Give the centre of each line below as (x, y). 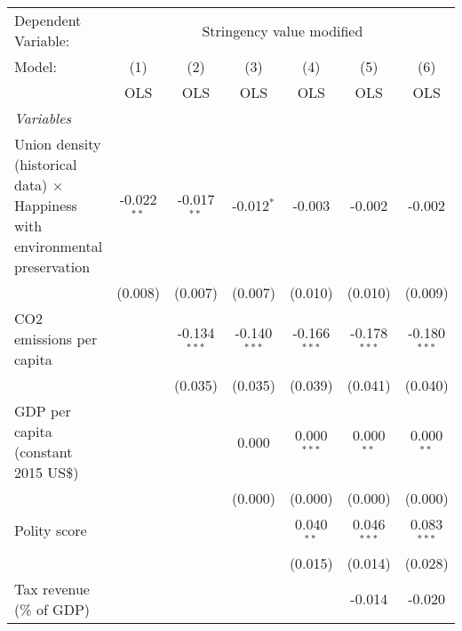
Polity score (51, 530)
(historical (46, 164)
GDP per (43, 411)
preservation (52, 267)
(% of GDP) (52, 609)
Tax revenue (52, 588)
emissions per (56, 339)
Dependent (48, 20)
